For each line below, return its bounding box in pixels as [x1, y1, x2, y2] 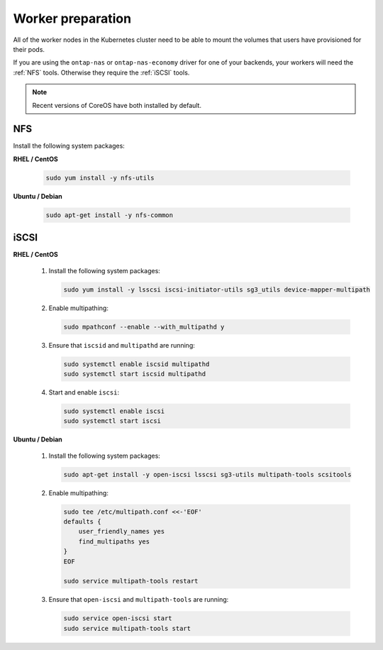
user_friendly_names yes [78, 527, 165, 536]
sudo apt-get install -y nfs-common [45, 211, 174, 219]
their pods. [13, 45, 45, 53]
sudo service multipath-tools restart [63, 577, 199, 585]
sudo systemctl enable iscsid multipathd [63, 360, 210, 368]
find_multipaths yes [78, 537, 150, 546]
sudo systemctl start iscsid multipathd [63, 370, 206, 378]
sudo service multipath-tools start [63, 624, 191, 632]
